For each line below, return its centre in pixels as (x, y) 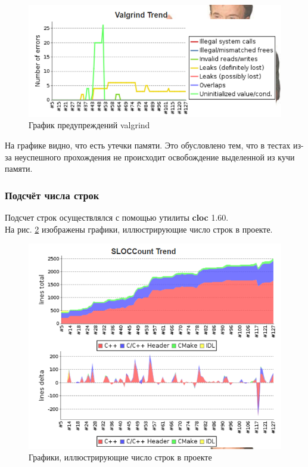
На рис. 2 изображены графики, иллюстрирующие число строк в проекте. (139, 229)
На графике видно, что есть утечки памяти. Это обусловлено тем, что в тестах (148, 145)
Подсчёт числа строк (52, 195)
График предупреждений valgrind (89, 125)
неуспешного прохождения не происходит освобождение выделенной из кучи (155, 157)
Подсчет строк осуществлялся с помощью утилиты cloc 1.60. (117, 217)
